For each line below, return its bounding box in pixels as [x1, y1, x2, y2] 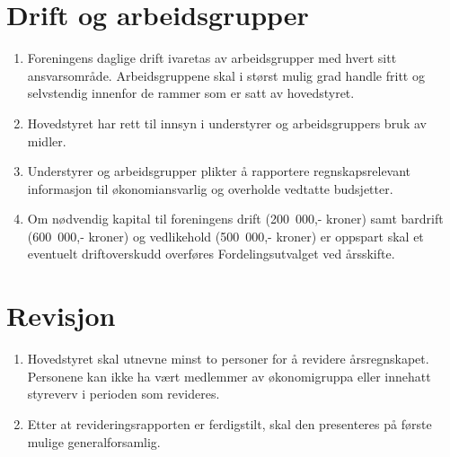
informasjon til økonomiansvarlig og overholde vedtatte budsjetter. [27, 179, 393, 198]
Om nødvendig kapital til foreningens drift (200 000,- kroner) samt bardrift [27, 209, 444, 228]
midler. [27, 131, 66, 150]
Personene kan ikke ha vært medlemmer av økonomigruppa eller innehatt [27, 366, 431, 385]
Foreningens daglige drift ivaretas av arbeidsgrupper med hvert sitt [27, 48, 397, 67]
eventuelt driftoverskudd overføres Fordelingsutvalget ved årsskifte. [27, 244, 395, 263]
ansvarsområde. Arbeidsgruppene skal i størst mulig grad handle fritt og [27, 66, 425, 84]
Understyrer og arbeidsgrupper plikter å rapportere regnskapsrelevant [27, 162, 411, 180]
